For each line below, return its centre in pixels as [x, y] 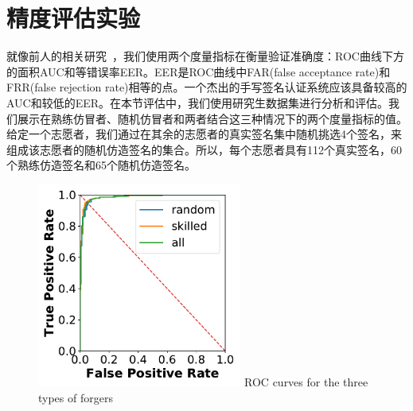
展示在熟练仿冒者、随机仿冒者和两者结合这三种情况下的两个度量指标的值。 [212, 118]
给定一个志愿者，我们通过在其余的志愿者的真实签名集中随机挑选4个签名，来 [204, 134]
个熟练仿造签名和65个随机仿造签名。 [101, 165]
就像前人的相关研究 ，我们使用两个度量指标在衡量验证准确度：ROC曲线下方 [205, 56]
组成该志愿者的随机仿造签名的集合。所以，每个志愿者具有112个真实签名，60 [204, 149]
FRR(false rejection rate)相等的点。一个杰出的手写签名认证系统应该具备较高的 [207, 87]
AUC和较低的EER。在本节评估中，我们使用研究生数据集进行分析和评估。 [198, 102]
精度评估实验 [74, 18]
